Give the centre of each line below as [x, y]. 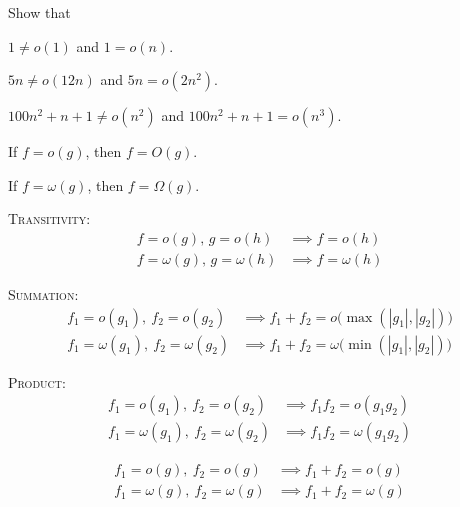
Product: [37, 381]
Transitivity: [49, 218]
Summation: [43, 294]
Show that [39, 12]
